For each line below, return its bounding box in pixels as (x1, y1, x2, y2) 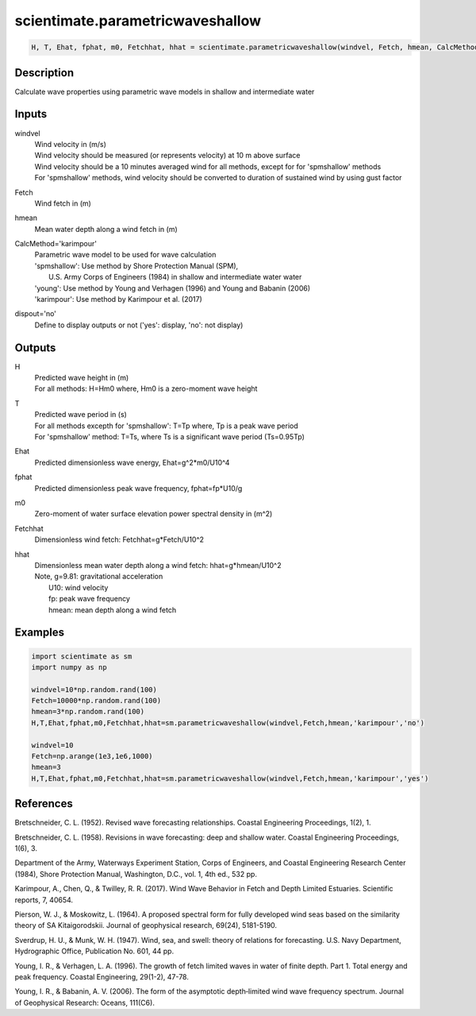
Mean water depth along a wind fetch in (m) (34, 224, 178, 234)
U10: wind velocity (48, 582, 109, 592)
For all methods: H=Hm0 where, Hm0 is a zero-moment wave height (34, 384, 258, 393)
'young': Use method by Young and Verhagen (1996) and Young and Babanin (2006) (34, 283, 311, 293)
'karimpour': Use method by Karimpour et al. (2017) (34, 295, 202, 304)
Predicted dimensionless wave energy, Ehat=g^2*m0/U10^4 (34, 458, 230, 467)
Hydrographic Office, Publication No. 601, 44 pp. (14, 946, 175, 956)
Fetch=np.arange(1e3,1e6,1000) (31, 751, 154, 761)
